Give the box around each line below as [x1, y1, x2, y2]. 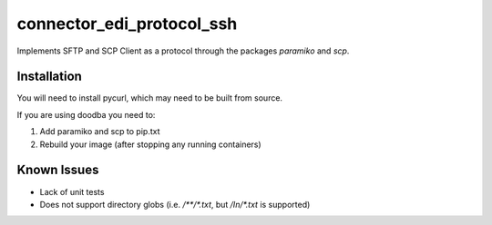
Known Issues [16, 162, 99, 178]
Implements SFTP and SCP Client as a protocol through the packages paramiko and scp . [16, 45, 350, 56]
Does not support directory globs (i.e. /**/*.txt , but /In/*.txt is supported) [39, 199, 311, 210]
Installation [16, 69, 82, 84]
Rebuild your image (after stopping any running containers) [39, 139, 261, 150]
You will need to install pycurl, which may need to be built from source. [16, 93, 282, 103]
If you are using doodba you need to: [16, 109, 156, 120]
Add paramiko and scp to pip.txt [39, 126, 160, 137]
